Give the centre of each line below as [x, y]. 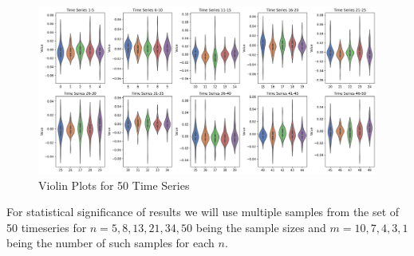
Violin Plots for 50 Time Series [114, 185]
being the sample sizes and [261, 227]
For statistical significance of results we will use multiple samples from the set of [203, 212]
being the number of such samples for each [110, 243]
